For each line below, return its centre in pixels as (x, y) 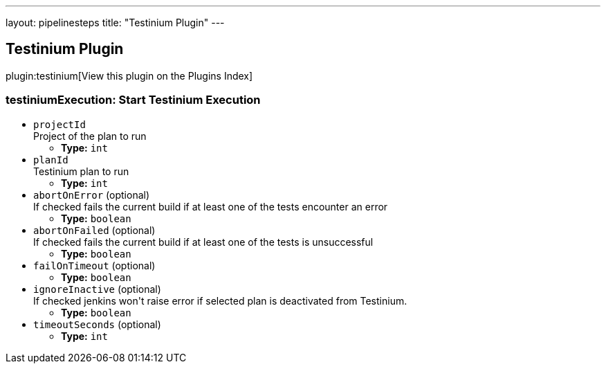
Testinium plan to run (81, 171)
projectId (59, 124)
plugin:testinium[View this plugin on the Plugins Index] (129, 75)
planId (51, 160)
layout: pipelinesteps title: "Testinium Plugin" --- (115, 22)
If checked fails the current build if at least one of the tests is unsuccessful (203, 242)
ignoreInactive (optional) (97, 289)
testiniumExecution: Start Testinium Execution (133, 100)
